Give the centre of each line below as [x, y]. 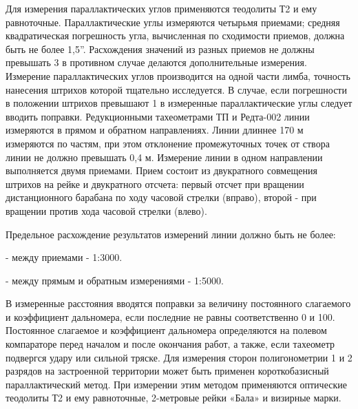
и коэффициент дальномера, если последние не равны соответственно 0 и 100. [170, 316]
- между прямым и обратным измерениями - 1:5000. [115, 280]
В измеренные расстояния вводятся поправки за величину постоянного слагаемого [178, 303]
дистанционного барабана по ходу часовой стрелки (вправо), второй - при [161, 197]
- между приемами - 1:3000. [64, 257]
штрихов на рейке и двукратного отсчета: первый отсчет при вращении [155, 183]
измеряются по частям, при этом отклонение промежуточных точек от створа [168, 143]
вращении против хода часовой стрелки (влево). [106, 210]
